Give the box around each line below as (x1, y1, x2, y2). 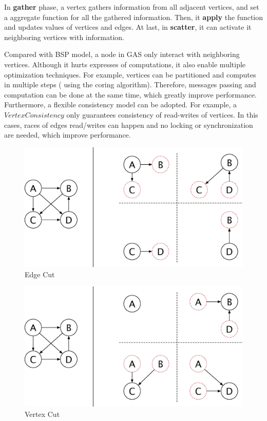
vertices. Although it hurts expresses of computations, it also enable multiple (4, 59, 246, 69)
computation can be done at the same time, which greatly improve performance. (4, 89, 257, 100)
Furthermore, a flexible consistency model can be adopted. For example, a (4, 99, 237, 110)
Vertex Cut (25, 408, 60, 419)
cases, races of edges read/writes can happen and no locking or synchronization (4, 119, 253, 130)
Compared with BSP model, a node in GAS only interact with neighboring (4, 49, 240, 60)
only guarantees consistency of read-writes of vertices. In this (66, 109, 258, 120)
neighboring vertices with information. (4, 31, 124, 42)
